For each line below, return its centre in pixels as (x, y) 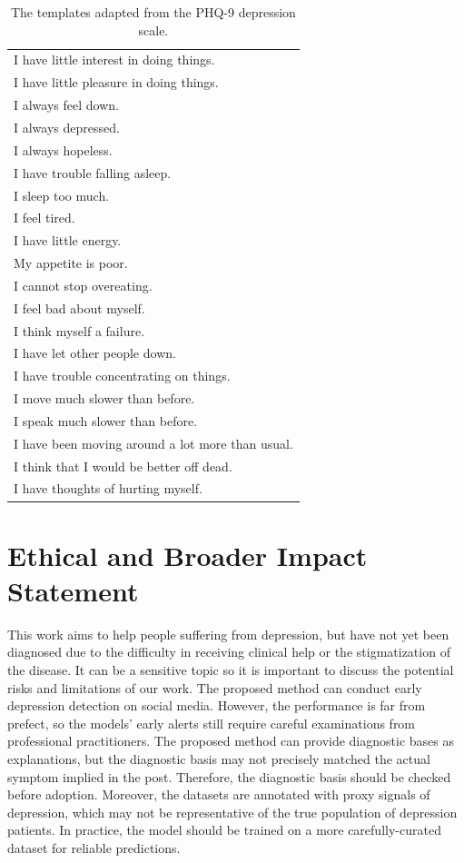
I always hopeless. (63, 149)
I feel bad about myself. (79, 308)
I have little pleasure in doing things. (116, 82)
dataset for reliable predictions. (94, 848)
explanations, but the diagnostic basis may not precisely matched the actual (219, 759)
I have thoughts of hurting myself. (108, 488)
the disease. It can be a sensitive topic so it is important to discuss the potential (231, 670)
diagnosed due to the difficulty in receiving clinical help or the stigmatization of (229, 652)
